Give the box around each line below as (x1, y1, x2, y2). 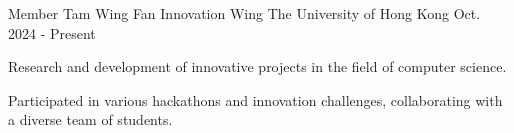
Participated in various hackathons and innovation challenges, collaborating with (8, 89, 503, 110)
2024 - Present (8, 22, 96, 43)
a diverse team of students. (8, 109, 173, 130)
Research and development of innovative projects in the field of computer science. (8, 56, 507, 77)
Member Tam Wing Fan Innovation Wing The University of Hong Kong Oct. (8, 3, 481, 23)
